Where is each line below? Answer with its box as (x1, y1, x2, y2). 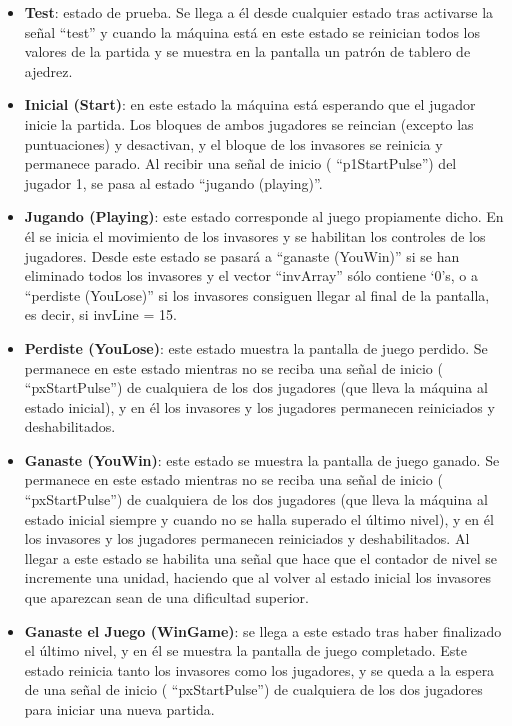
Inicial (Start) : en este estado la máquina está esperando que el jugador (24, 94, 476, 115)
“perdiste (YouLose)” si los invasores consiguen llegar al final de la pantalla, (24, 284, 490, 305)
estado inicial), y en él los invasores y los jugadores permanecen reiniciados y (24, 396, 495, 417)
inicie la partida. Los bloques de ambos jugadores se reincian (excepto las (24, 113, 474, 134)
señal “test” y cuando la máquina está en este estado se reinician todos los (24, 21, 480, 42)
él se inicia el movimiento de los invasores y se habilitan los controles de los (24, 225, 486, 246)
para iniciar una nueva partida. (24, 699, 215, 719)
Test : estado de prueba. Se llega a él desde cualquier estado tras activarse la (24, 2, 494, 22)
